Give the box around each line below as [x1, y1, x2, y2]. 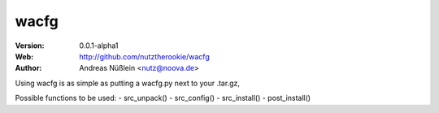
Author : [15, 63, 42, 73]
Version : [15, 41, 45, 50]
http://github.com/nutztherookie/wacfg [79, 51, 211, 61]
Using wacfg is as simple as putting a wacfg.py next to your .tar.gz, [15, 78, 240, 88]
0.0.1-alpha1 [79, 41, 119, 50]
